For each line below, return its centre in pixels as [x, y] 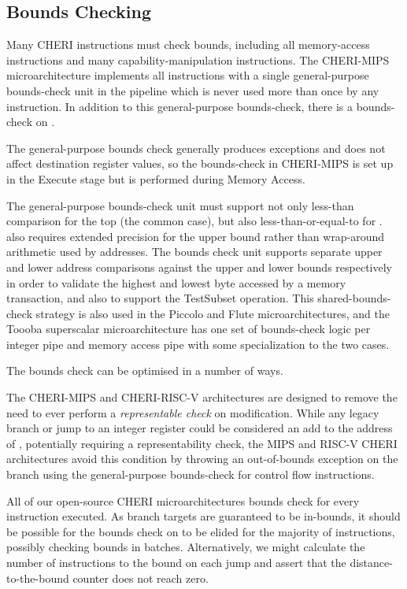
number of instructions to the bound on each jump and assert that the [176, 563]
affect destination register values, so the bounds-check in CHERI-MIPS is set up [200, 163]
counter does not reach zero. [141, 578]
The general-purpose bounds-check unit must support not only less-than [180, 205]
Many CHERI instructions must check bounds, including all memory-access [188, 44]
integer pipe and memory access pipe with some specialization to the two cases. [198, 344]
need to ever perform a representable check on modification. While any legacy [193, 412]
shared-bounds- [354, 298]
